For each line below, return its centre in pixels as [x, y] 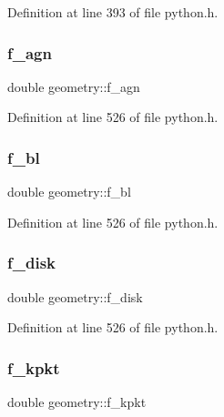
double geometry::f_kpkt [77, 402]
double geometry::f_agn [74, 86]
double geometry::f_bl [69, 192]
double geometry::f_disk [75, 296]
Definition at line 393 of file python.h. [113, 12]
